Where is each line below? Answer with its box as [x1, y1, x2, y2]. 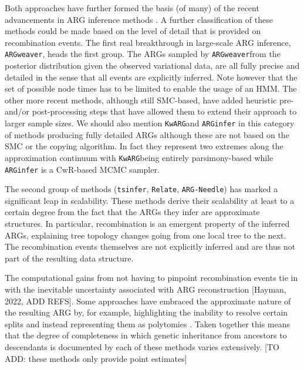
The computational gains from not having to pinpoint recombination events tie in [5, 271, 298, 284]
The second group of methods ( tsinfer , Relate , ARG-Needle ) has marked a [5, 183, 278, 195]
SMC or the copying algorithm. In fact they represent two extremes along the [5, 140, 283, 152]
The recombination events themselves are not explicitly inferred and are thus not [5, 240, 296, 253]
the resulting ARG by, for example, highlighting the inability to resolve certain [5, 306, 288, 318]
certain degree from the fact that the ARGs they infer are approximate [5, 206, 260, 218]
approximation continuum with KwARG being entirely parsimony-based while [5, 151, 273, 163]
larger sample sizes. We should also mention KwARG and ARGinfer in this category [5, 117, 295, 129]
